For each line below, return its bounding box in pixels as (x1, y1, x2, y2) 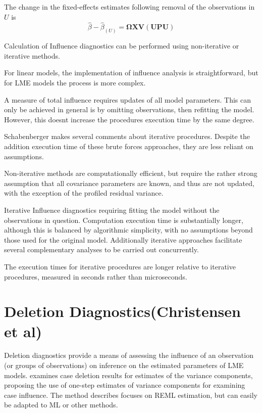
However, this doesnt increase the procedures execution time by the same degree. (4, 114, 254, 124)
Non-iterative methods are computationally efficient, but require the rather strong (4, 168, 257, 178)
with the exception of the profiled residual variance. (4, 188, 164, 198)
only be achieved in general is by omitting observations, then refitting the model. (4, 104, 254, 115)
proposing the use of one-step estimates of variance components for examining (4, 380, 245, 390)
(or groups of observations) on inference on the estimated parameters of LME (4, 360, 244, 371)
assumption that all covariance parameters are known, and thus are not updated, (4, 177, 254, 188)
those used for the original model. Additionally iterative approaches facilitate (4, 234, 242, 245)
